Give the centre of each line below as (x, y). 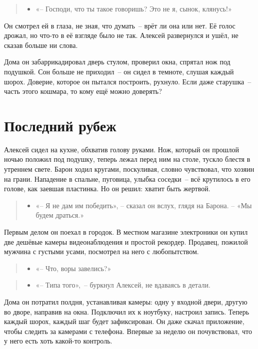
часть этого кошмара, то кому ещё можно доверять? (83, 91)
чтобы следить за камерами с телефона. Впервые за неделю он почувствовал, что (128, 331)
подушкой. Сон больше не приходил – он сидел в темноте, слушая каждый (119, 71)
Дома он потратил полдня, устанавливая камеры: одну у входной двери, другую (126, 302)
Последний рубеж (60, 125)
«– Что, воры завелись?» (73, 268)
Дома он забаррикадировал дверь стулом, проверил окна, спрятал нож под (117, 62)
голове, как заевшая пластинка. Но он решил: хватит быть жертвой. (107, 188)
